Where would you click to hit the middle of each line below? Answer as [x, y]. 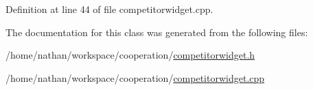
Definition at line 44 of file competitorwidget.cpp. [109, 9]
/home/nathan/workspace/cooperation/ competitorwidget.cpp [135, 77]
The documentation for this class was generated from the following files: [157, 32]
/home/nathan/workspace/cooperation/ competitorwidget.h [130, 55]
